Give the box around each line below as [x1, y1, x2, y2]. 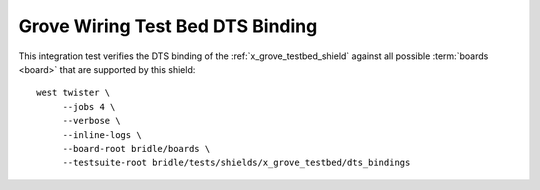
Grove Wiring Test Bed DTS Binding [18, 15, 318, 37]
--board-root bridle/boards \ [62, 143, 211, 154]
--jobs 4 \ [62, 101, 116, 112]
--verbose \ [62, 115, 121, 127]
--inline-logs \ [62, 129, 142, 140]
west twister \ [36, 87, 111, 99]
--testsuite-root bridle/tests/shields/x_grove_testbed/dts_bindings [62, 157, 411, 169]
